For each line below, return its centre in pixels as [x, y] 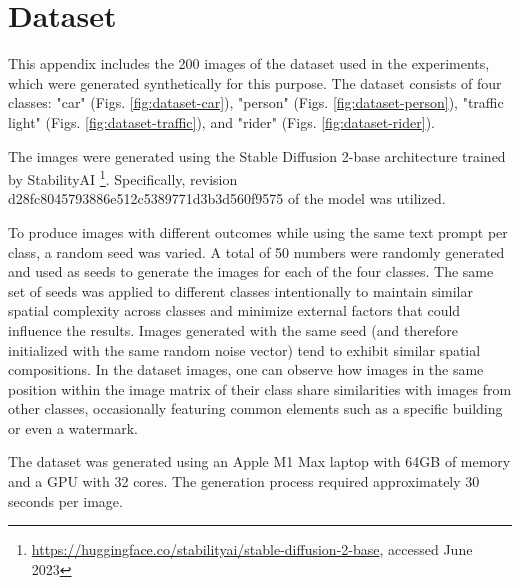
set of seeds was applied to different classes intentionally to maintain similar [240, 290]
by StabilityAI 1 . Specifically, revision [123, 177]
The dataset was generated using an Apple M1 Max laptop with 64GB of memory [259, 461]
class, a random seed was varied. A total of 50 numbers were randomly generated [256, 251]
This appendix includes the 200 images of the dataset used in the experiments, [249, 63]
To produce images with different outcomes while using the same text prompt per [258, 231]
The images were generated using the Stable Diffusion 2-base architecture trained [257, 155]
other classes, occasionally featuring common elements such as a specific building [255, 408]
